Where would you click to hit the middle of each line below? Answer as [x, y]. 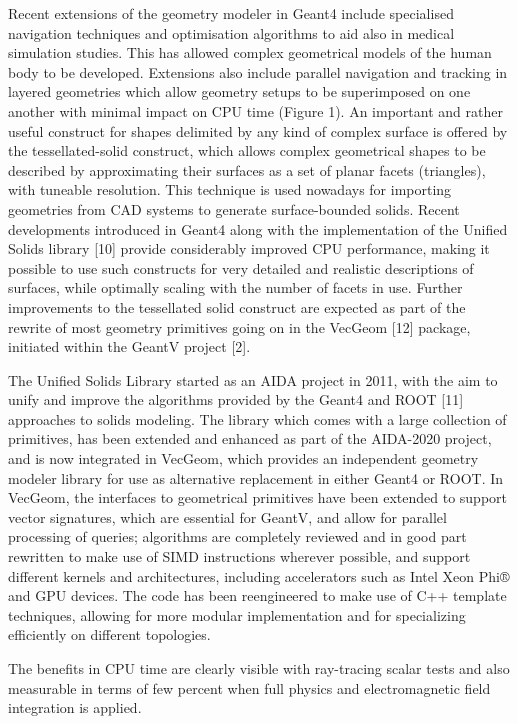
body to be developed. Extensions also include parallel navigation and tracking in [258, 71]
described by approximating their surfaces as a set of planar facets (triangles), [247, 169]
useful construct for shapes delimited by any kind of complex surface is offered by [258, 130]
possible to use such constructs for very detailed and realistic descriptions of [241, 267]
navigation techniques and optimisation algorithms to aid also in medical [231, 32]
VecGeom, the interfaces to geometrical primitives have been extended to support [257, 497]
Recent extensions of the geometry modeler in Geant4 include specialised [231, 13]
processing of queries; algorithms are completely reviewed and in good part [237, 536]
